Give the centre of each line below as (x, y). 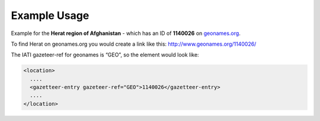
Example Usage (50, 15)
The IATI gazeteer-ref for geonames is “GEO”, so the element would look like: (105, 55)
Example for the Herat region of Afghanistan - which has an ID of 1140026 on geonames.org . (126, 33)
